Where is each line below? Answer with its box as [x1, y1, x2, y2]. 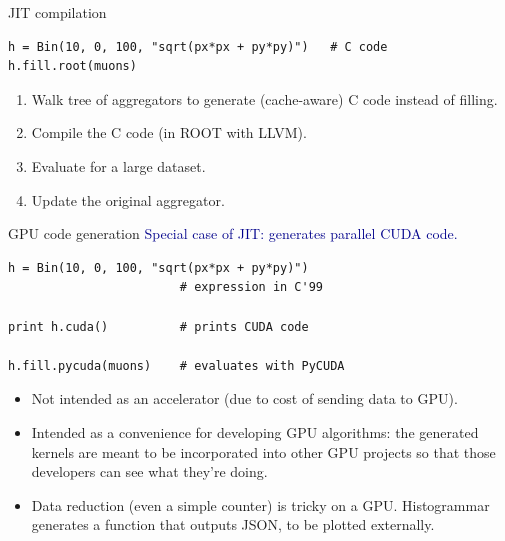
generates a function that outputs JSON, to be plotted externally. [31, 514, 435, 535]
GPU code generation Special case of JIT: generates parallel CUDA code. [8, 223, 458, 244]
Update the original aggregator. [31, 189, 225, 210]
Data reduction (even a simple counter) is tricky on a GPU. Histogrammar [31, 494, 490, 515]
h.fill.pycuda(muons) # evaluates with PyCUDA [8, 358, 345, 373]
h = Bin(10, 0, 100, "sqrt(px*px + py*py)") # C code [8, 39, 388, 54]
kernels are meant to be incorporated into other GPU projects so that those [31, 441, 496, 462]
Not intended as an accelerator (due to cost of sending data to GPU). [31, 388, 458, 409]
